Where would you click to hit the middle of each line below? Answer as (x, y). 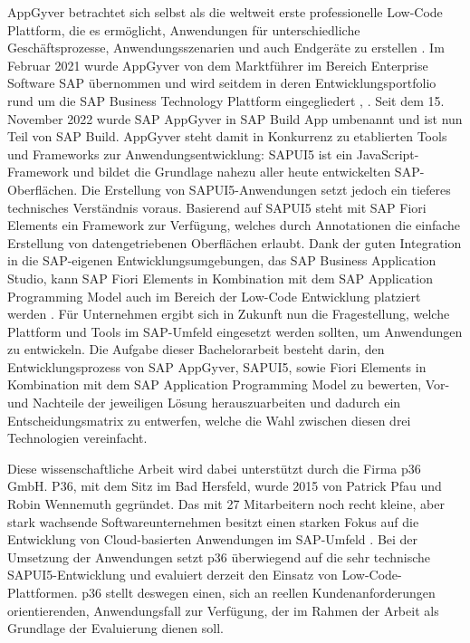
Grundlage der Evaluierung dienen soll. (115, 628)
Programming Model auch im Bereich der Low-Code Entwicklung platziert (214, 296)
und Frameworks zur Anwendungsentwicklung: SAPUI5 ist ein (180, 154)
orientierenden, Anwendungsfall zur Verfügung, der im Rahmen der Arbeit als (223, 610)
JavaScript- (388, 154)
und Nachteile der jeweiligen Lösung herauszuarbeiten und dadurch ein (204, 403)
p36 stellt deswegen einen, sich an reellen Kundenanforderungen (259, 592)
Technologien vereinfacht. (77, 438)
